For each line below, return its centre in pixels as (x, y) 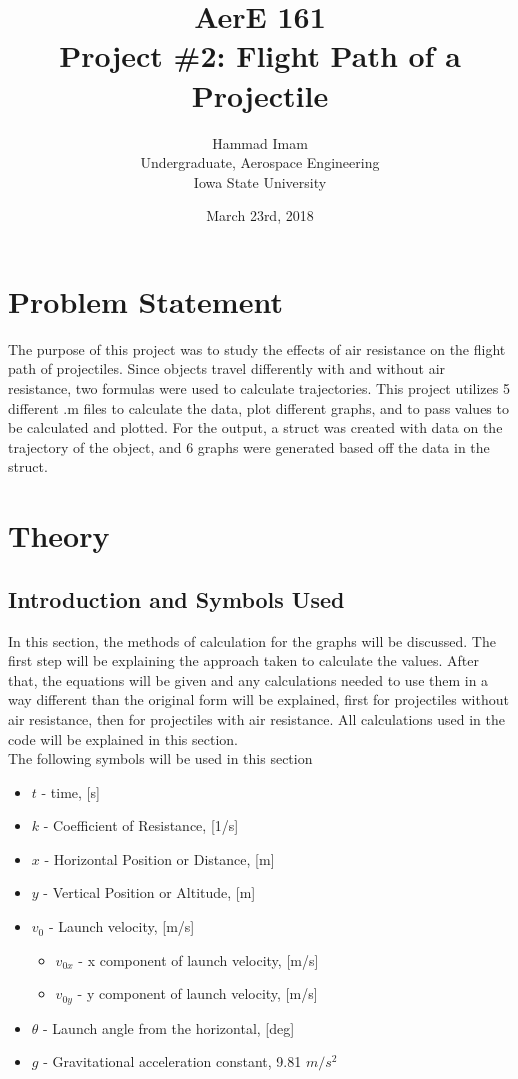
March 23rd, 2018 (260, 215)
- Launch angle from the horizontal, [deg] (169, 1027)
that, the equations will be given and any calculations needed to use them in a (248, 679)
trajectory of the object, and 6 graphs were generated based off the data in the (249, 446)
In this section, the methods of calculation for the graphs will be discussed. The (252, 640)
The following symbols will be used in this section (160, 758)
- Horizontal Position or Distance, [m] (159, 858)
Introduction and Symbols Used (176, 598)
